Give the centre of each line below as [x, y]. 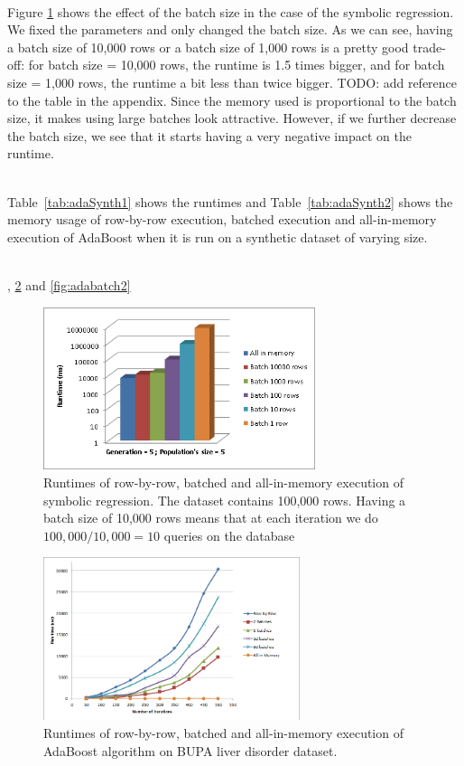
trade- [429, 47]
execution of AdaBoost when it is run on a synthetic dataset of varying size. [218, 236]
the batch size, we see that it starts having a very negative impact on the [209, 135]
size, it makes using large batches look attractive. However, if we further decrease [232, 118]
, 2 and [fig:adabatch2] [69, 284]
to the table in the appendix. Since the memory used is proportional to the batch [232, 100]
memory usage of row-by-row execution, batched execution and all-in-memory [222, 219]
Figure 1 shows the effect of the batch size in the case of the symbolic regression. [231, 11]
